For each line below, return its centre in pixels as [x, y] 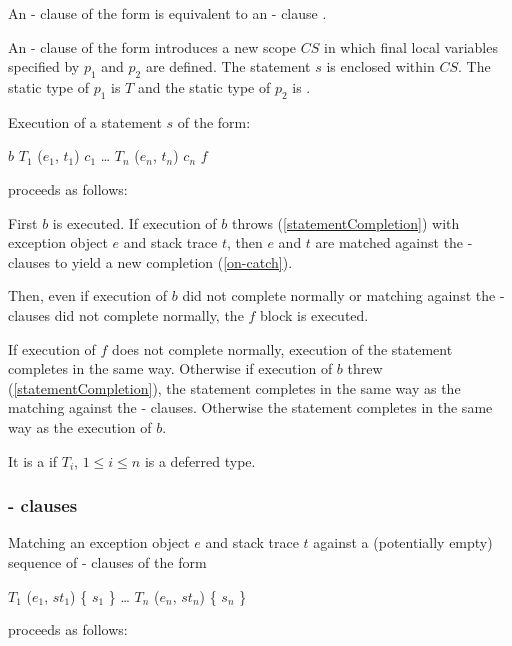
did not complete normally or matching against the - [343, 295]
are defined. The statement [228, 66]
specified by [44, 66]
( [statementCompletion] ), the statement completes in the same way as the [234, 387]
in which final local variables [410, 46]
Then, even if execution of [88, 295]
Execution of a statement [85, 121]
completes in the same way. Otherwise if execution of [170, 368]
